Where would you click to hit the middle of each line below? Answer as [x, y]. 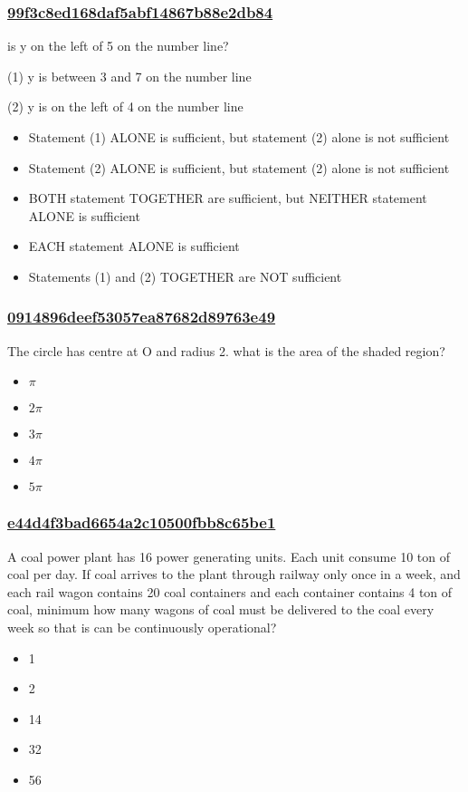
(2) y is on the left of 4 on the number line [125, 106]
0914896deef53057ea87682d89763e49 [142, 317]
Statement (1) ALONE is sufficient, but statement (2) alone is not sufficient [239, 137]
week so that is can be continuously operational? [142, 627]
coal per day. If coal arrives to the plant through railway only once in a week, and [234, 574]
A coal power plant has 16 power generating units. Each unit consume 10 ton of [229, 556]
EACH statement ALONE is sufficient [134, 246]
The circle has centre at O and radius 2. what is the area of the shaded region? [226, 350]
